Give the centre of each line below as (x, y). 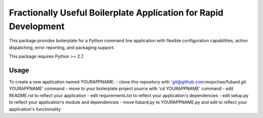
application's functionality (35, 109)
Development (37, 26)
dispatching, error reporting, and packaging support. (62, 47)
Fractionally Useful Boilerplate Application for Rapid (116, 13)
